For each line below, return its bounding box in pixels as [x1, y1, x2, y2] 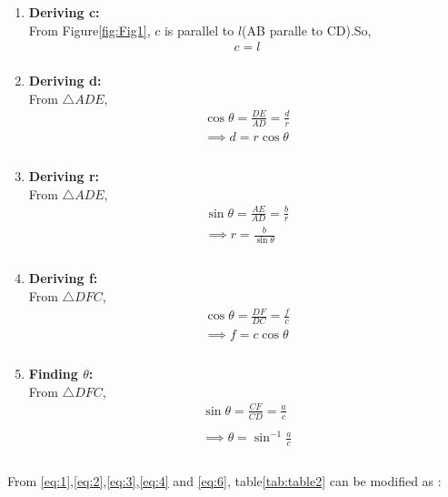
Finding [28, 364, 78, 383]
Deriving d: [28, 71, 102, 90]
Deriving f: [28, 269, 98, 288]
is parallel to [164, 20, 234, 39]
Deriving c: [28, 3, 100, 21]
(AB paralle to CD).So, [242, 20, 372, 39]
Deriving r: [28, 166, 100, 185]
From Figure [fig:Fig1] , [28, 20, 151, 39]
